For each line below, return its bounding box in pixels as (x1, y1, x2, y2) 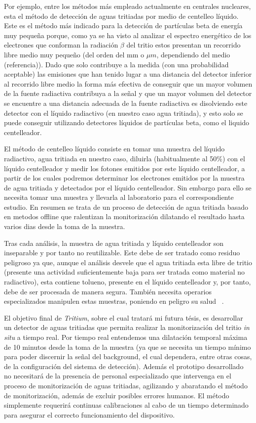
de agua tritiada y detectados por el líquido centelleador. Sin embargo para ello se (4, 182, 252, 192)
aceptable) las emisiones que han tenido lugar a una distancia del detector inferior (4, 69, 252, 79)
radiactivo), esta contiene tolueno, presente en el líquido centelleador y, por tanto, (4, 277, 251, 287)
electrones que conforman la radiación (4, 40, 118, 50)
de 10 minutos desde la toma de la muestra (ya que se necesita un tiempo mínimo (4, 341, 251, 352)
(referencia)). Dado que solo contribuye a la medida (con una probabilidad (4, 59, 229, 69)
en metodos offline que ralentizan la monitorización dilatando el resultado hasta (4, 211, 245, 222)
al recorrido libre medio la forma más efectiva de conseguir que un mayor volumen (4, 78, 253, 89)
